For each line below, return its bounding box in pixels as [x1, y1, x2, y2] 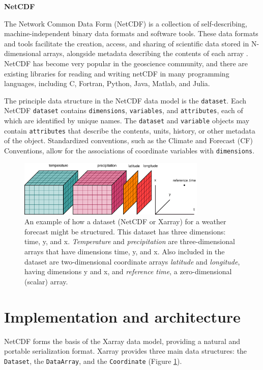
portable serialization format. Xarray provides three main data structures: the [4, 346, 247, 356]
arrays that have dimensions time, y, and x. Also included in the [24, 246, 225, 257]
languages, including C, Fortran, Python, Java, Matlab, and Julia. [4, 78, 210, 89]
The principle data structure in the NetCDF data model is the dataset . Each [4, 95, 247, 105]
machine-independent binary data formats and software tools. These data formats [4, 28, 258, 39]
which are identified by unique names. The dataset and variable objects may [4, 115, 250, 126]
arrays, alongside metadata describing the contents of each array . [43, 48, 248, 59]
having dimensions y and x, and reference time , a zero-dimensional [24, 266, 232, 277]
